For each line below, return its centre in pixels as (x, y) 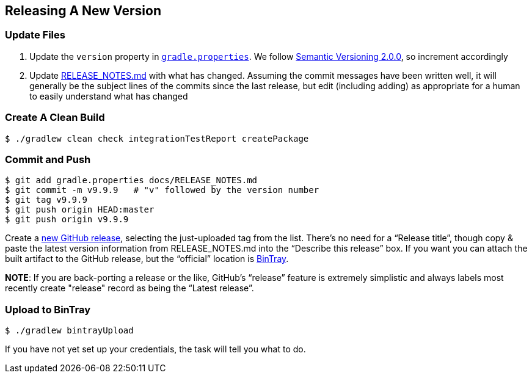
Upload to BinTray (48, 309)
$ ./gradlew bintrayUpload (69, 331)
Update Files (35, 35)
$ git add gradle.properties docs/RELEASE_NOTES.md (131, 180)
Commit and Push (48, 159)
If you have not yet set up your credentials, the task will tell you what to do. (155, 349)
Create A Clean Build (55, 118)
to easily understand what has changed (109, 96)
